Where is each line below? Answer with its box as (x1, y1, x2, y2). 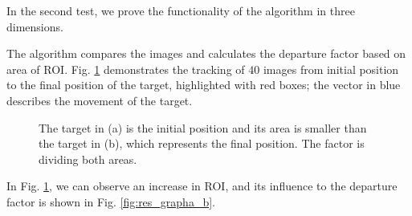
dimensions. (6, 18, 63, 35)
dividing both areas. (39, 150, 137, 167)
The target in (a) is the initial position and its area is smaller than (39, 119, 367, 136)
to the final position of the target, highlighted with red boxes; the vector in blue (6, 76, 401, 93)
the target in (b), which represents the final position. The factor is (39, 135, 365, 152)
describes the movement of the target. (6, 92, 193, 108)
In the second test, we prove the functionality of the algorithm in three (6, 2, 355, 18)
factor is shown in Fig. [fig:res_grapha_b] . (6, 193, 215, 210)
